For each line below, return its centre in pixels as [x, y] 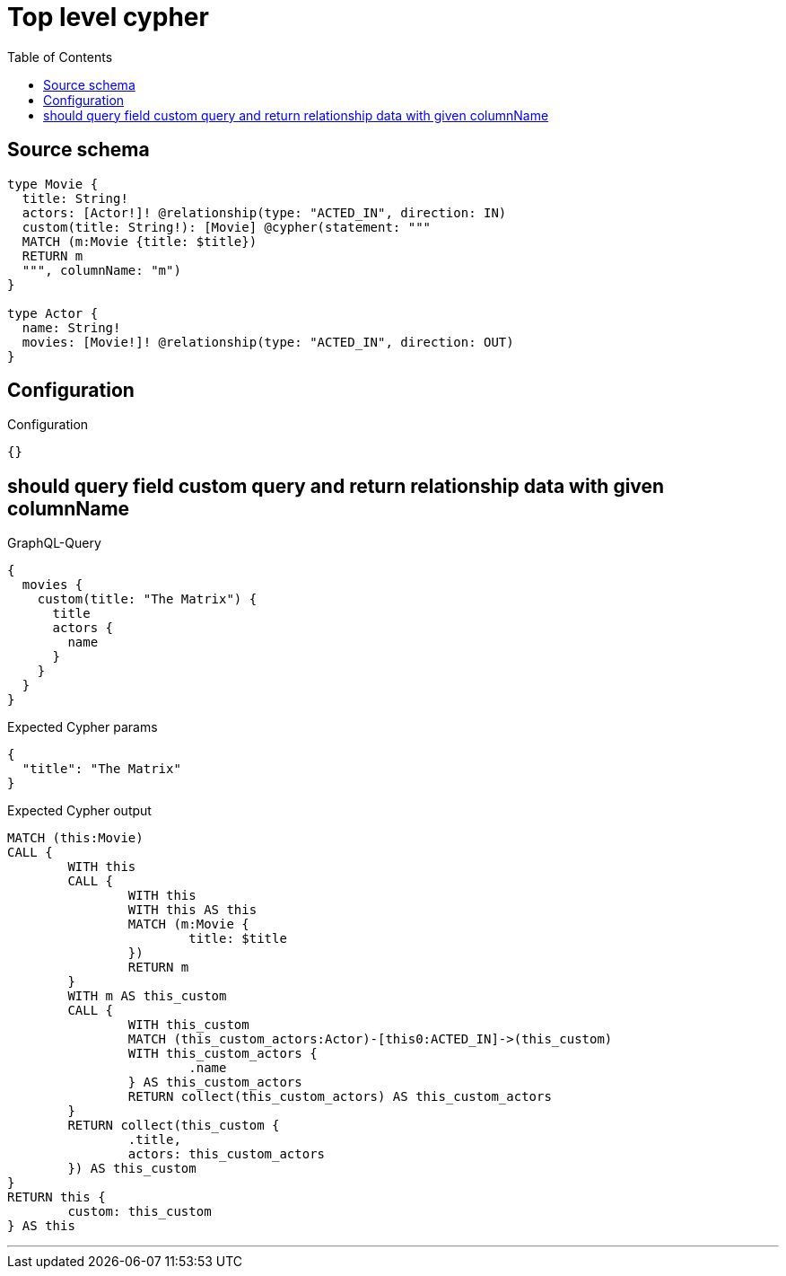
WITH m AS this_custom [147, 996]
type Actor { [53, 313]
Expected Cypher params [83, 727]
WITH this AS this [192, 910]
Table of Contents [60, 57]
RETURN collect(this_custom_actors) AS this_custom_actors [340, 1097]
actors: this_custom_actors [227, 1154]
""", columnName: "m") [101, 270]
